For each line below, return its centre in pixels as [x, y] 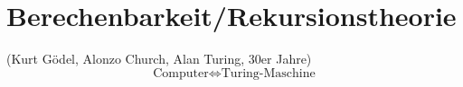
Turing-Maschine [268, 73]
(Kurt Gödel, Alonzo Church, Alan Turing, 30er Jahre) [159, 59]
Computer [181, 73]
